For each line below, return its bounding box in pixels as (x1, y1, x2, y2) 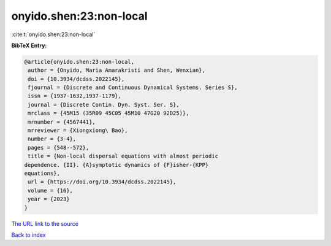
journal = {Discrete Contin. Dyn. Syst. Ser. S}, (28, 101, 180, 108)
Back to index (11, 231, 46, 239)
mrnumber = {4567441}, (28, 118, 96, 125)
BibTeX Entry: (11, 42, 47, 49)
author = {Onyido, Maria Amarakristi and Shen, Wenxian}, (28, 67, 205, 74)
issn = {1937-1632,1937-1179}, (28, 93, 122, 99)
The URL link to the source (11, 220, 79, 227)
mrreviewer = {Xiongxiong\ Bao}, (28, 127, 128, 134)
